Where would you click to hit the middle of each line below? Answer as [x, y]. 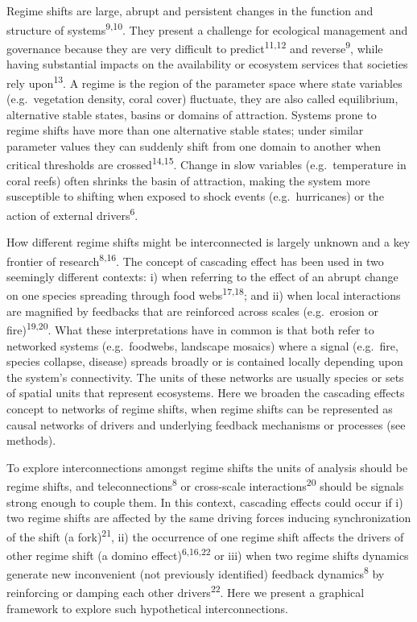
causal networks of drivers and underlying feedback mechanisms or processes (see [206, 424]
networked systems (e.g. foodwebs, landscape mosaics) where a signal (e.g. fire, [202, 345]
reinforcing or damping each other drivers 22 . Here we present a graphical [186, 591]
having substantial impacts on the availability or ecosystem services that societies [207, 64]
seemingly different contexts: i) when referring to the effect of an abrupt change [202, 276]
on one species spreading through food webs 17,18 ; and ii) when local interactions [204, 294]
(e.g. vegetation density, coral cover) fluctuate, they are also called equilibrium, [202, 98]
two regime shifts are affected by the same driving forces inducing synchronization [209, 518]
